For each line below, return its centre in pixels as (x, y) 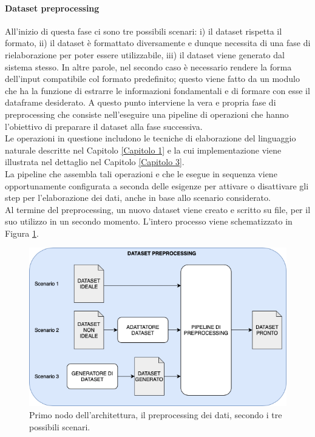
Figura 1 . (22, 233)
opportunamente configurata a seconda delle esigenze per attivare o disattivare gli (157, 185)
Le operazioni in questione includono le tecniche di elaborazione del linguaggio (151, 138)
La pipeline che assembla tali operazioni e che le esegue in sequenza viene (141, 173)
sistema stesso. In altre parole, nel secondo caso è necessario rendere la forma (148, 66)
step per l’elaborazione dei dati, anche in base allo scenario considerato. (138, 198)
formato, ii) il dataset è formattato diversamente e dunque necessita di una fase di (158, 43)
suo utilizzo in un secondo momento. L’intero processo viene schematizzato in (149, 221)
